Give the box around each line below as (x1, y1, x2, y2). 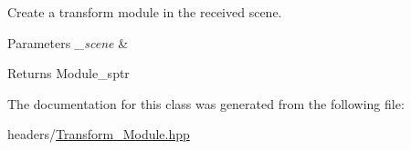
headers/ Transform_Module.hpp (7, 125, 190, 144)
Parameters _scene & (7, 33, 129, 52)
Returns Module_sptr (7, 64, 130, 83)
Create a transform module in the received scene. (7, 3, 282, 21)
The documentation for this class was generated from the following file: (7, 94, 405, 113)
